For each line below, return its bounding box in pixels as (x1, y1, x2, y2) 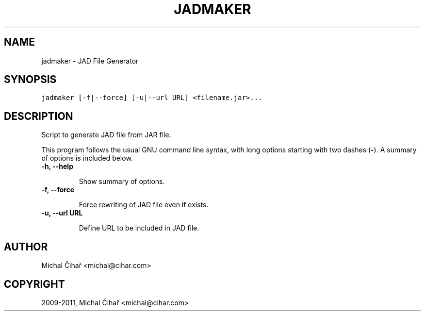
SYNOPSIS (4, 73, 57, 86)
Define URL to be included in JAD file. (79, 224, 199, 232)
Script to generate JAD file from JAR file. (41, 131, 171, 139)
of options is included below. (41, 154, 133, 163)
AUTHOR (4, 240, 48, 253)
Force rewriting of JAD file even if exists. (79, 200, 209, 209)
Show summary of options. (79, 177, 165, 186)
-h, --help (41, 162, 73, 171)
